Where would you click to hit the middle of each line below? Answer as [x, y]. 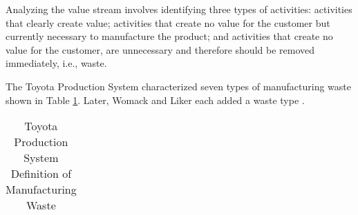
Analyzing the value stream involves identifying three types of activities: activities [179, 9]
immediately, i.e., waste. [56, 63]
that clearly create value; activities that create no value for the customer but [168, 22]
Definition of [41, 174]
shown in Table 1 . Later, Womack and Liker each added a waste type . [155, 100]
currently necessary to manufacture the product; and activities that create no [169, 36]
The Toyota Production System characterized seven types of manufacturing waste [178, 86]
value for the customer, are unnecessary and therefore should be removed [160, 49]
